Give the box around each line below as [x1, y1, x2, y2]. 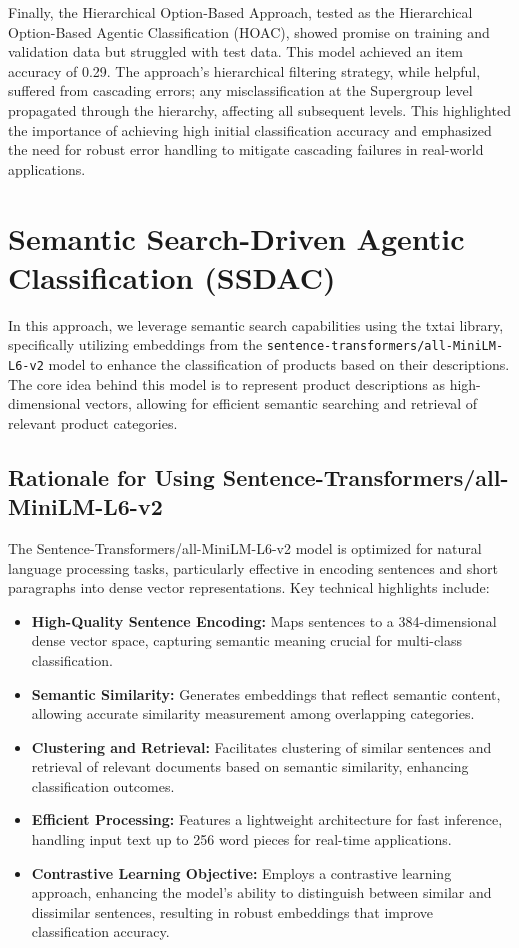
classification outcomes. [31, 775, 175, 796]
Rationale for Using [8, 461, 215, 492]
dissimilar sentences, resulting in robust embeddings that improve [31, 901, 434, 922]
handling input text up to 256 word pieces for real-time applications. [31, 829, 452, 850]
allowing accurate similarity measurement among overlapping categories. [31, 703, 475, 724]
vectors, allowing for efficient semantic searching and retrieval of [85, 393, 478, 414]
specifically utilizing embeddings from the [8, 334, 263, 355]
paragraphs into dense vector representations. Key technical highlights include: [8, 577, 490, 598]
